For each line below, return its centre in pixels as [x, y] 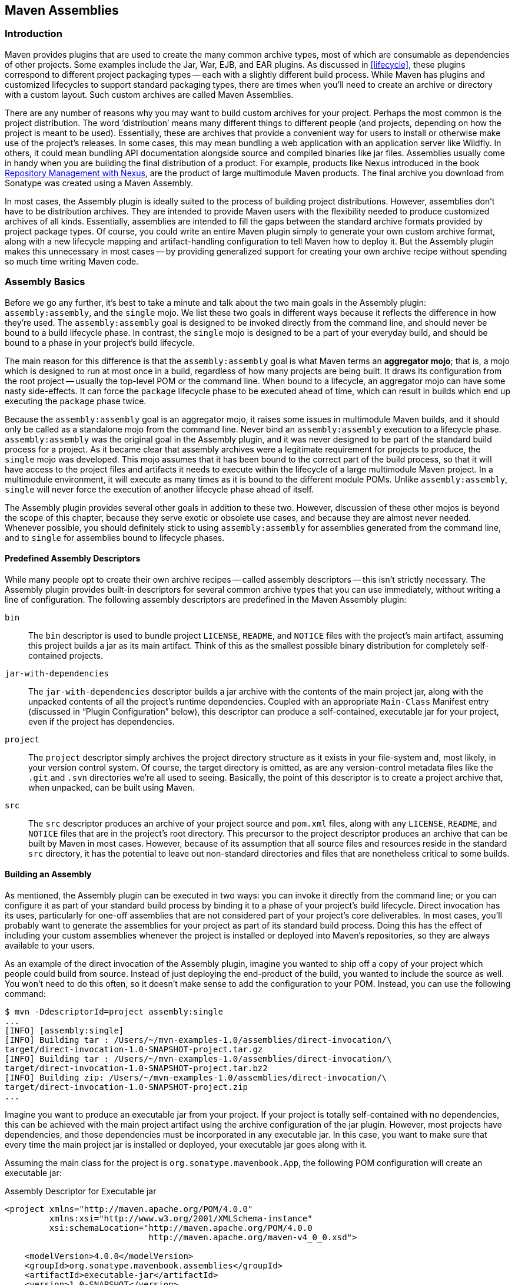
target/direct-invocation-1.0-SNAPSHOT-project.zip [127, 1087]
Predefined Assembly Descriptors [73, 559]
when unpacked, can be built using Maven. [112, 787]
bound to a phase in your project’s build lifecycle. [100, 342]
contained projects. [66, 655]
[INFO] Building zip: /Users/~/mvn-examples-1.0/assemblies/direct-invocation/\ [196, 1077]
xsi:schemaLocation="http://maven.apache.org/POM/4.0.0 [181, 1228]
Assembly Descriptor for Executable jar [81, 1191]
